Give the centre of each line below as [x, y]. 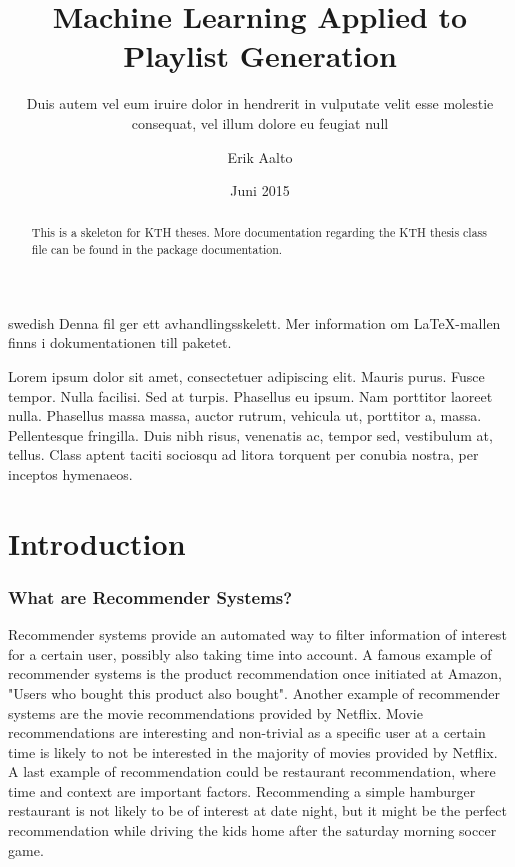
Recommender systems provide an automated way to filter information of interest [257, 634]
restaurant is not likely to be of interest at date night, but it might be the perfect [257, 810]
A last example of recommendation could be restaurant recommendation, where [252, 771]
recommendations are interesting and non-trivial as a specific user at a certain [247, 732]
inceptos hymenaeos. [70, 473]
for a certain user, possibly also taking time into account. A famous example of [250, 653]
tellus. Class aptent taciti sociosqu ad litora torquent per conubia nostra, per [243, 454]
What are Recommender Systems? [150, 596]
